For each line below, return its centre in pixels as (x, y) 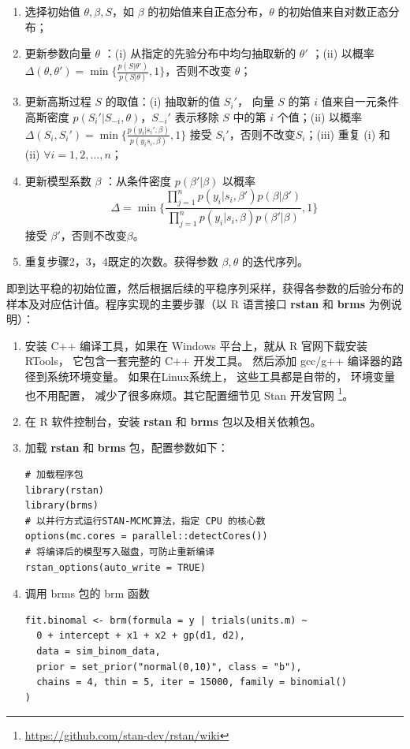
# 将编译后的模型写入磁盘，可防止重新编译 (120, 552)
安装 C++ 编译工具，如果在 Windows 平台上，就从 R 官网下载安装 (196, 345)
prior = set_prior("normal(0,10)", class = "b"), (169, 667)
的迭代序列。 (275, 261)
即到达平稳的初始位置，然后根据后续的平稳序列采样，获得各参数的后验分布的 (205, 288)
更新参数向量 (58, 53)
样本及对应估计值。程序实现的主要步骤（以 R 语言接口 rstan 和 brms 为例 (199, 303)
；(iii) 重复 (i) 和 (348, 134)
